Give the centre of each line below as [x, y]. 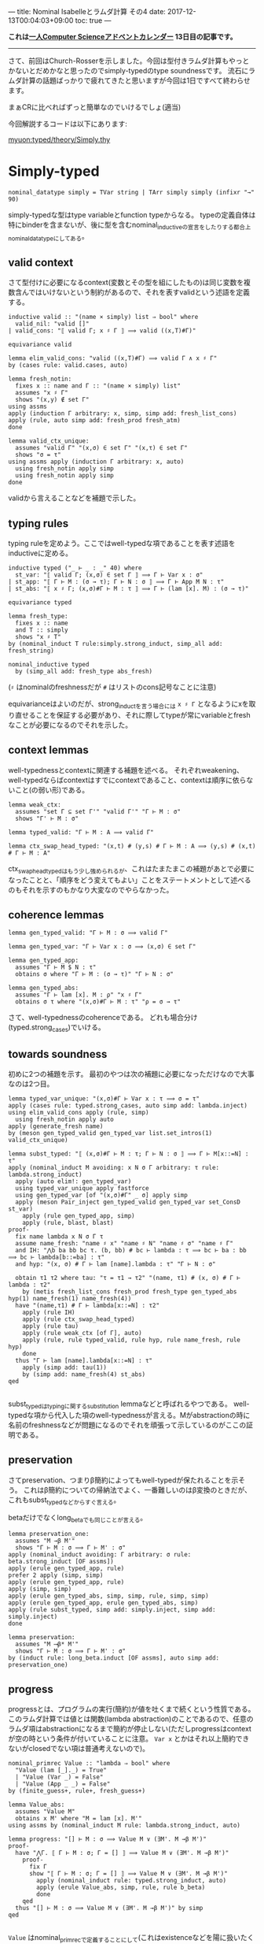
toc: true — [93, 20]
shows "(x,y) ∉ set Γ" [52, 400]
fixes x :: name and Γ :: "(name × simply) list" [98, 386]
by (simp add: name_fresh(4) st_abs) [84, 1374]
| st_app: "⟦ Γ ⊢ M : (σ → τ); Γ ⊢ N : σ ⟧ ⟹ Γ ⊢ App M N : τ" [116, 582]
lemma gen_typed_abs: [44, 988]
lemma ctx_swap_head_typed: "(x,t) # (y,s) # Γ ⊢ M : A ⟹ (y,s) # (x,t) [132, 846]
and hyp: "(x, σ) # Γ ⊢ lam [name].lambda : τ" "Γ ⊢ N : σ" [115, 1264]
